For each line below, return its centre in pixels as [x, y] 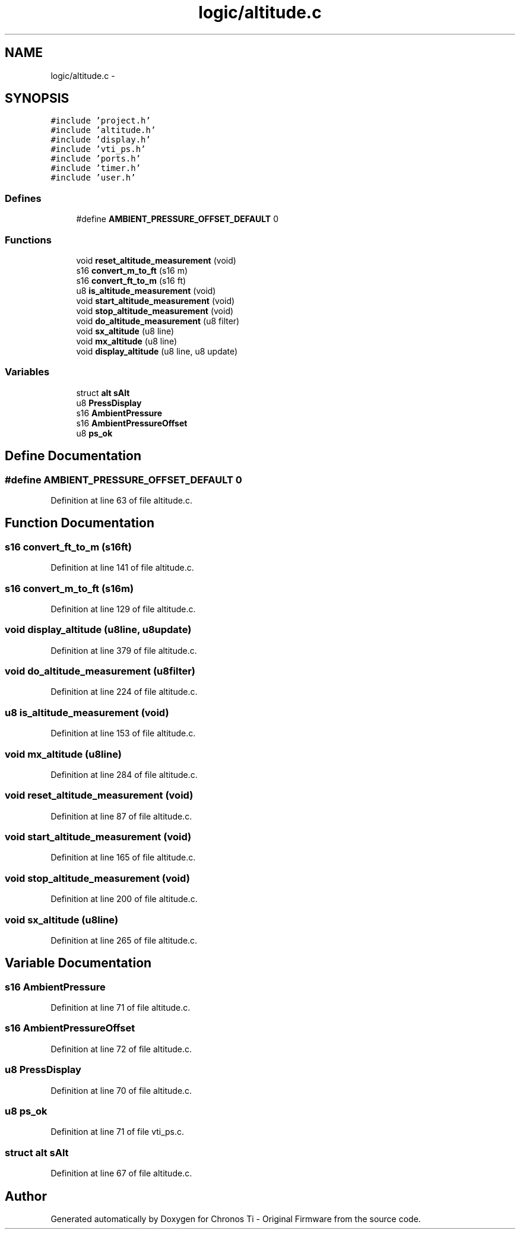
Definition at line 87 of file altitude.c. [121, 816]
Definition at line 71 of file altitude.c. [121, 1008]
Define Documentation [73, 456]
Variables [27, 372]
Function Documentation [80, 523]
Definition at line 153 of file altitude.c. [123, 733]
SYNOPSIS [37, 99]
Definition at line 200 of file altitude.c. [124, 899]
